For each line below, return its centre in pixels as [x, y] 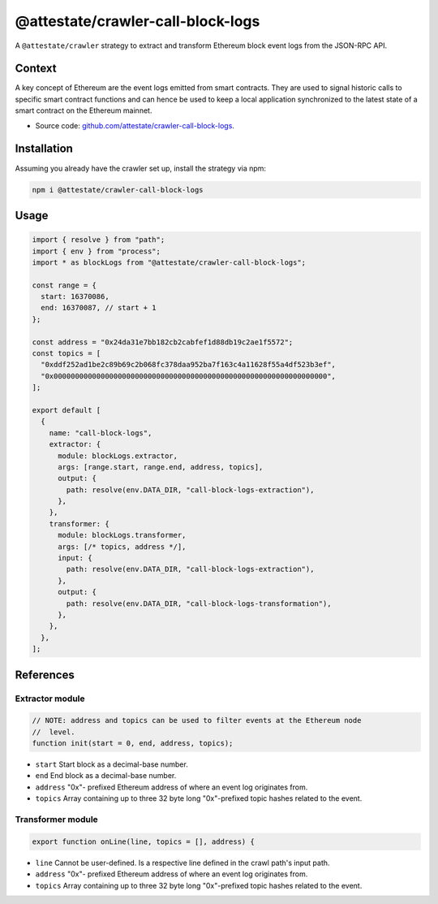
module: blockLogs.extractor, [118, 456]
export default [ [67, 410]
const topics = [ [67, 354]
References [45, 675]
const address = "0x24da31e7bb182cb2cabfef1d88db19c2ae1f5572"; [163, 342]
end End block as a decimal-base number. [106, 776]
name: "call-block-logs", [101, 433]
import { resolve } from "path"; [99, 240]
